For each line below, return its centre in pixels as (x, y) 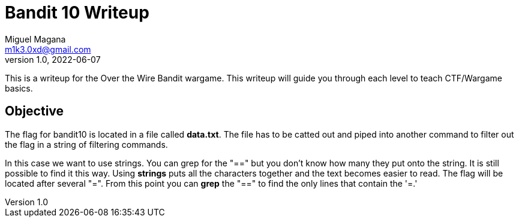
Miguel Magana (35, 39)
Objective (34, 111)
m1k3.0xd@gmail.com (48, 49)
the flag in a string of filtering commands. (86, 144)
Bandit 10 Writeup (77, 13)
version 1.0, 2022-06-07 (53, 59)
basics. (19, 88)
